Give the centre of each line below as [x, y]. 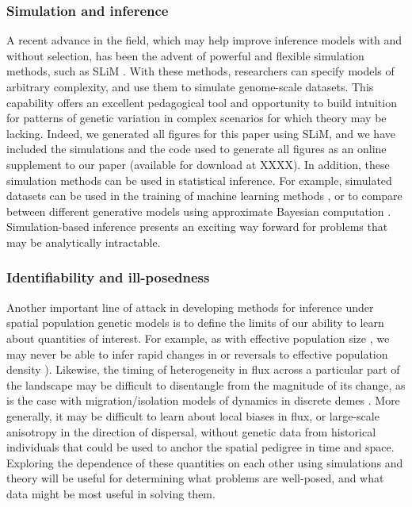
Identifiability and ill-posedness [108, 277]
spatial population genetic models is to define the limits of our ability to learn [195, 323]
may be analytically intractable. [84, 242]
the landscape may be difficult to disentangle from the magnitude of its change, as [206, 384]
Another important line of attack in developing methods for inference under [190, 307]
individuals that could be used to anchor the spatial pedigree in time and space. [200, 447]
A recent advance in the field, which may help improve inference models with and [204, 40]
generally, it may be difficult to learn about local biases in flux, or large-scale [193, 415]
